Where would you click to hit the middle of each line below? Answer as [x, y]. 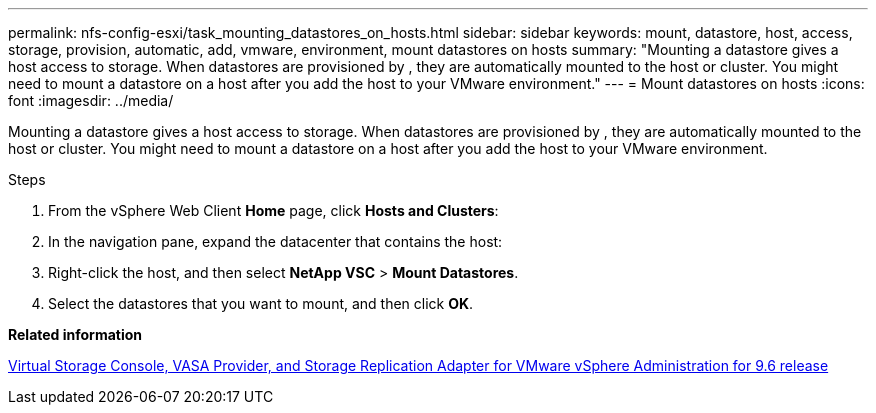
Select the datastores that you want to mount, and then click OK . [261, 303]
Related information [75, 334]
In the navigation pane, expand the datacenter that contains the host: [275, 241]
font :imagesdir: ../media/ [91, 100]
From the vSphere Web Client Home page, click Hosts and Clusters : [273, 210]
